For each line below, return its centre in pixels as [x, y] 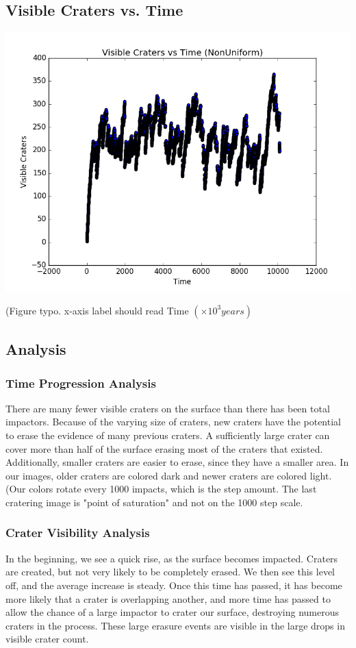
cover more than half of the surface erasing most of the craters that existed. [164, 448]
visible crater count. [47, 639]
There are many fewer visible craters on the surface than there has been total [168, 408]
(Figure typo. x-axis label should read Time [97, 310]
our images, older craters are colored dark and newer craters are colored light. [169, 475]
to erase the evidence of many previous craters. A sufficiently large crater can [168, 435]
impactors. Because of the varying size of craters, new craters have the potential [173, 422]
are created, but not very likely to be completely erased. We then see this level [170, 572]
